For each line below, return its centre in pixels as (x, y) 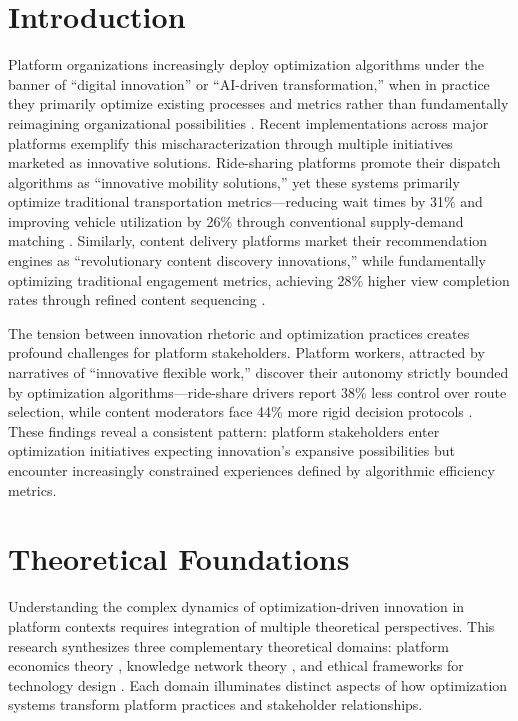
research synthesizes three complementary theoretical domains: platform (228, 645)
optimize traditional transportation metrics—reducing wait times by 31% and (245, 201)
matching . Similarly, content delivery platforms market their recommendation (248, 240)
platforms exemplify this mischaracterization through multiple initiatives (230, 142)
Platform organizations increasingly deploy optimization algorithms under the (246, 64)
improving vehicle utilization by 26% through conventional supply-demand (236, 220)
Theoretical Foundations (179, 558)
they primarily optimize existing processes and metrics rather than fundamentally (258, 103)
